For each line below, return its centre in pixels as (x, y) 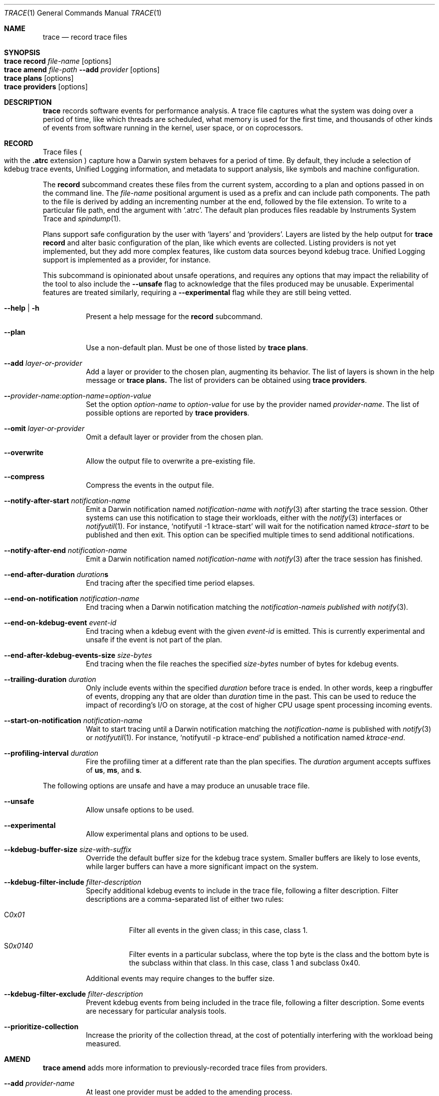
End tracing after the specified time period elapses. (170, 583)
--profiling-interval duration (51, 753)
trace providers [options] (46, 87)
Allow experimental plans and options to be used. (167, 834)
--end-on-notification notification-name (72, 598)
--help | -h (22, 308)
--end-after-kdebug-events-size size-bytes (78, 655)
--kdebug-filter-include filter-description (73, 882)
